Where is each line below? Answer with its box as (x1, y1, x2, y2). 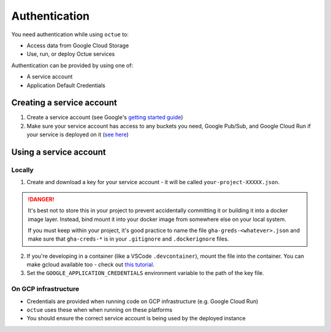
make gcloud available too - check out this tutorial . (26, 261, 154, 268)
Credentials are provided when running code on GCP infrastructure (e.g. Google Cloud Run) (26, 298, 259, 305)
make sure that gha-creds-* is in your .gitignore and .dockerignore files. (28, 235, 229, 242)
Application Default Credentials (26, 82, 105, 89)
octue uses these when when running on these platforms (26, 306, 173, 313)
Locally (11, 166, 34, 174)
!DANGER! (28, 195, 55, 203)
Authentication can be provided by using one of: (11, 61, 134, 69)
